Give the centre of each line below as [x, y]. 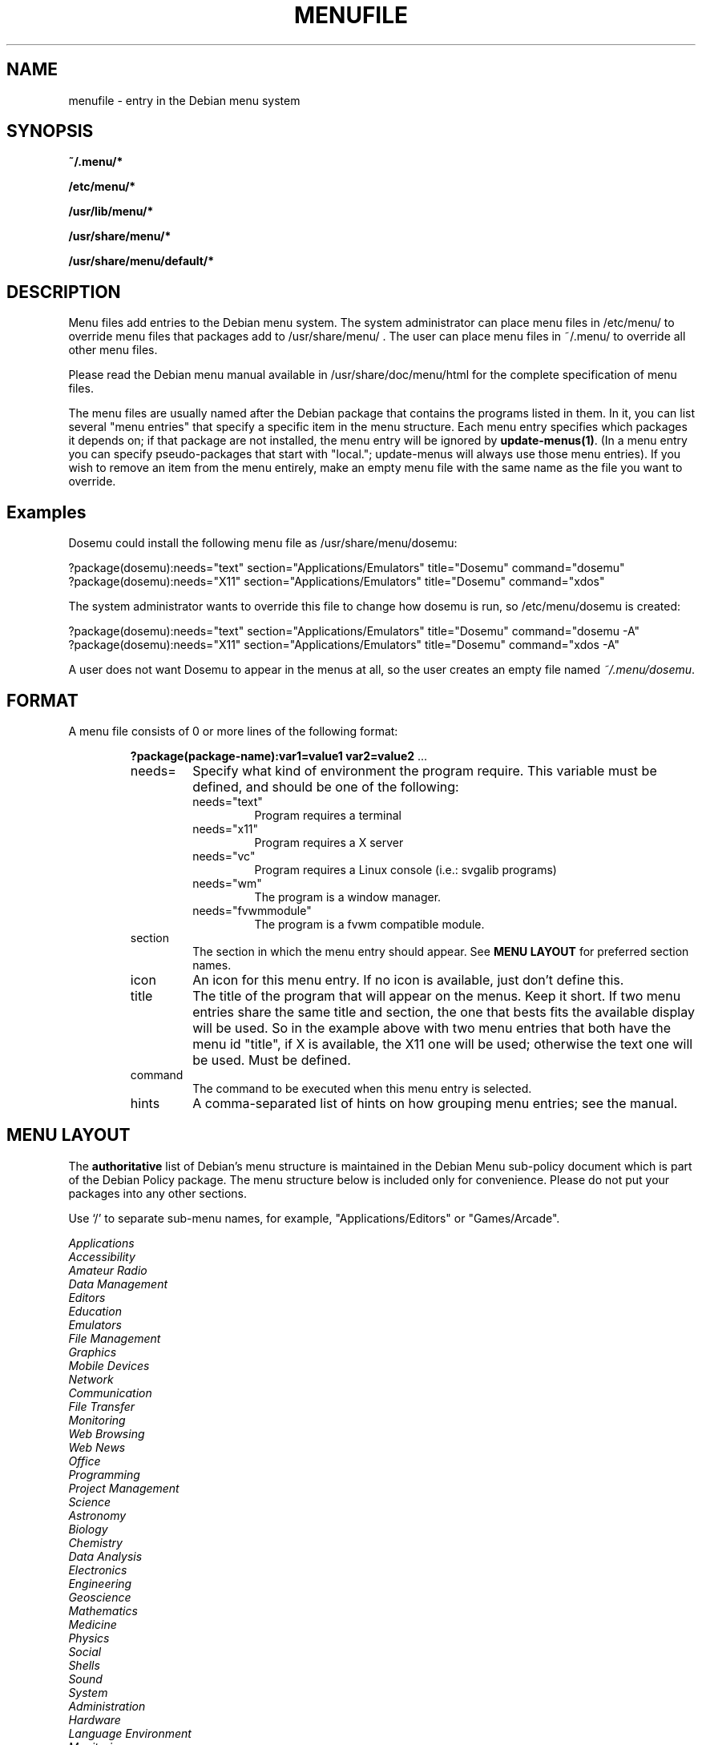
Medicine [93, 1624]
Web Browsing [107, 1433]
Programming [104, 1474]
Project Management [124, 1488]
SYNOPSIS [50, 131]
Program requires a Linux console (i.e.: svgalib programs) [405, 869]
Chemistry [95, 1542]
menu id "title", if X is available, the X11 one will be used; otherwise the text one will [443, 1044]
